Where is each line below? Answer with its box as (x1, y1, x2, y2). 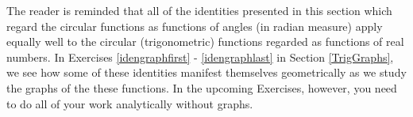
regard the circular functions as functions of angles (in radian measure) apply (6, 17, 383, 34)
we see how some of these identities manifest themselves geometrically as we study (6, 64, 407, 81)
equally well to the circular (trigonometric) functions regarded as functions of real (6, 33, 404, 50)
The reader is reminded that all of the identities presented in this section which (6, 2, 392, 18)
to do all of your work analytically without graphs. (6, 95, 253, 111)
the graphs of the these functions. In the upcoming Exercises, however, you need (6, 79, 397, 96)
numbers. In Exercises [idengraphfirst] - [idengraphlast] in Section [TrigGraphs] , (6, 48, 394, 65)
